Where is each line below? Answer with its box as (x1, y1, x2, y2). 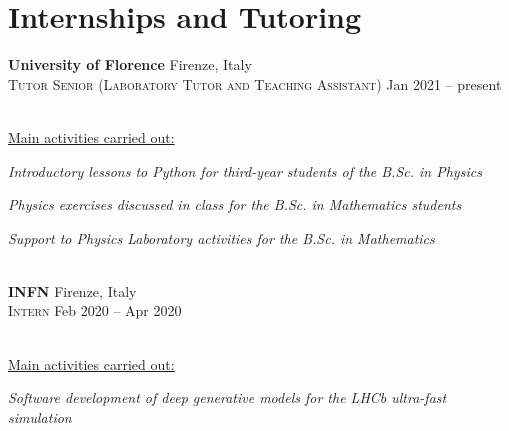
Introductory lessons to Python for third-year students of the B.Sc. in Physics (8, 160, 482, 181)
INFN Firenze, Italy (8, 280, 137, 301)
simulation (8, 406, 72, 427)
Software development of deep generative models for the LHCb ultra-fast (8, 387, 447, 408)
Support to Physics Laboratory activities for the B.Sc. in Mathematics (8, 227, 435, 248)
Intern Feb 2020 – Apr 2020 (8, 300, 182, 321)
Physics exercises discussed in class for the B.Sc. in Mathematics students (8, 194, 462, 215)
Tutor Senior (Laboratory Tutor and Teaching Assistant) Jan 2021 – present (8, 73, 502, 94)
